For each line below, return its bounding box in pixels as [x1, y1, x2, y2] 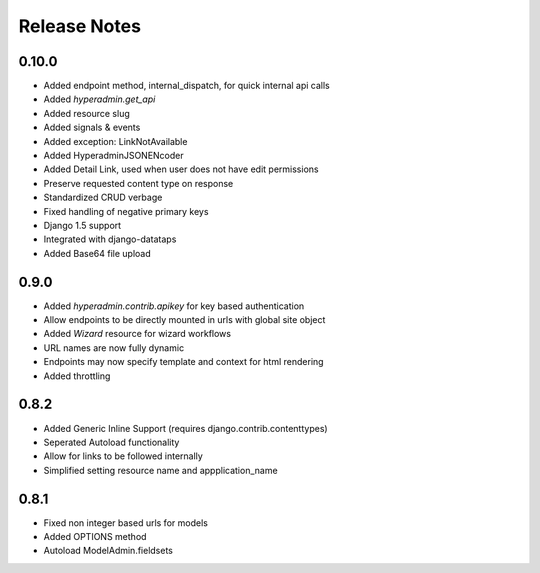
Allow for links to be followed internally [43, 450, 204, 462]
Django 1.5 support [43, 219, 122, 231]
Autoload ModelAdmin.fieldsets [43, 545, 174, 557]
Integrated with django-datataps [43, 233, 177, 245]
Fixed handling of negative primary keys [43, 205, 209, 217]
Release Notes [18, 15, 142, 37]
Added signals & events [43, 121, 141, 134]
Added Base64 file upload [43, 247, 151, 259]
